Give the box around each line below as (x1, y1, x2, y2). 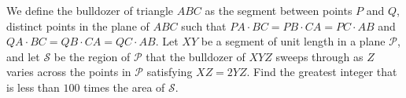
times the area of (83, 78, 165, 95)
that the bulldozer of (146, 48, 245, 64)
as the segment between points (205, 2, 352, 18)
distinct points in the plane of (6, 17, 149, 34)
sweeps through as (275, 48, 364, 64)
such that (181, 17, 227, 34)
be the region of (54, 48, 131, 64)
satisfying (146, 64, 193, 80)
